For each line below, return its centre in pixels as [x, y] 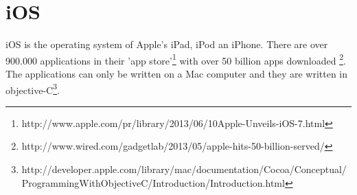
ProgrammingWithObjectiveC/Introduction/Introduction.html [153, 182]
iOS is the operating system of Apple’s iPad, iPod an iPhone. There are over [167, 44]
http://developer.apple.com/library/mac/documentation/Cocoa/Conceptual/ [184, 169]
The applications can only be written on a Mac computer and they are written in [177, 73]
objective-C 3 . [33, 89]
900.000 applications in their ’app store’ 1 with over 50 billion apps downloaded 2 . [176, 59]
